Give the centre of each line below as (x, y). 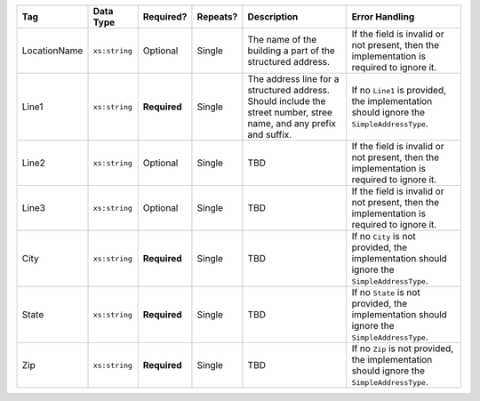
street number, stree (290, 112)
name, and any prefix (292, 123)
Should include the (287, 101)
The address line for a (293, 79)
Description (273, 16)
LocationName (52, 51)
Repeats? (217, 16)
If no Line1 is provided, (399, 90)
